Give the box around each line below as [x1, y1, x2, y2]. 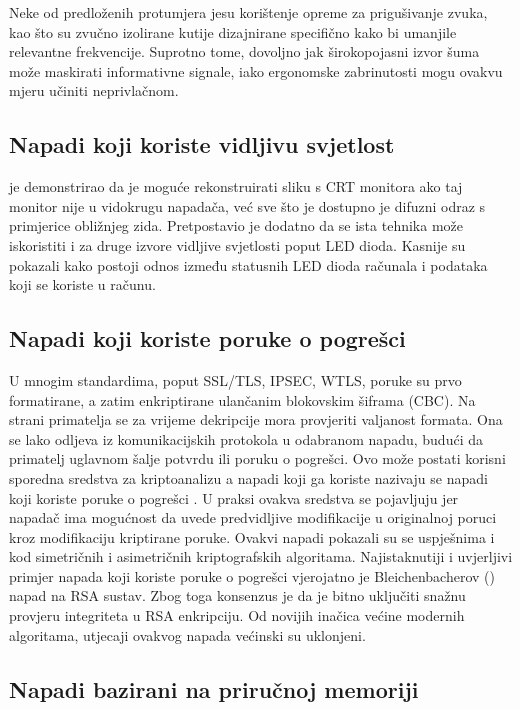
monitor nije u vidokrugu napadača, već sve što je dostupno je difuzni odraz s [9, 195, 486, 216]
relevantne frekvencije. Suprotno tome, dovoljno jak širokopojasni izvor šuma [9, 41, 480, 62]
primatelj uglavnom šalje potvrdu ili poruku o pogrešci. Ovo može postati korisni [9, 448, 506, 469]
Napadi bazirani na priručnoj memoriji [9, 673, 419, 704]
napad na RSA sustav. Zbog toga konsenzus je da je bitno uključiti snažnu [9, 585, 466, 606]
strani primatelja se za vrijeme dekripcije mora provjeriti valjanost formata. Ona [9, 409, 503, 430]
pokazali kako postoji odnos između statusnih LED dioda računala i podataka [9, 254, 488, 275]
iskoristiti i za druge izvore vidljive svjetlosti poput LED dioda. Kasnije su [9, 234, 466, 255]
